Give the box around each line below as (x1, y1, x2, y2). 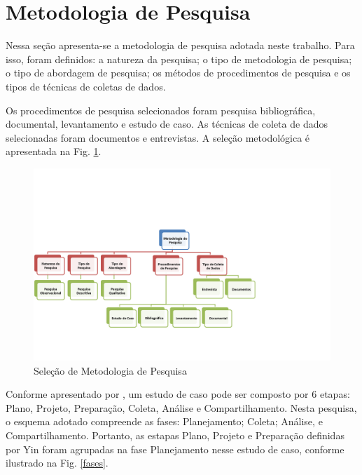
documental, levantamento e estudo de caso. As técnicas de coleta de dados (6, 116, 328, 131)
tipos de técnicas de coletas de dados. (6, 79, 166, 93)
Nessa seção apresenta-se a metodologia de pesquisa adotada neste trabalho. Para (6, 38, 355, 53)
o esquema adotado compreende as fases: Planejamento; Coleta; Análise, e (6, 414, 323, 429)
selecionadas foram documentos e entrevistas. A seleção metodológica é (6, 130, 310, 145)
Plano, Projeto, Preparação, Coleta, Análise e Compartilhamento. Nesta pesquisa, (6, 400, 357, 415)
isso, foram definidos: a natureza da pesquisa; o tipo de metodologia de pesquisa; (6, 51, 352, 66)
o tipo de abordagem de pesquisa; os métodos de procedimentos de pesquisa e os (6, 65, 351, 80)
